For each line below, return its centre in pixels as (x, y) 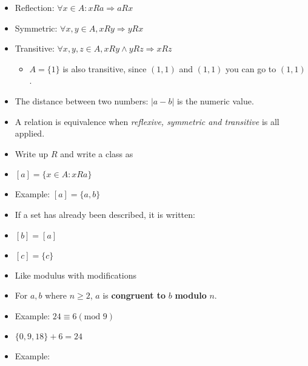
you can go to (251, 68)
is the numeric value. (215, 100)
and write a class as (97, 153)
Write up (32, 153)
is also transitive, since (105, 68)
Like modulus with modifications (76, 275)
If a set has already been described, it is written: (105, 214)
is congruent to (134, 295)
